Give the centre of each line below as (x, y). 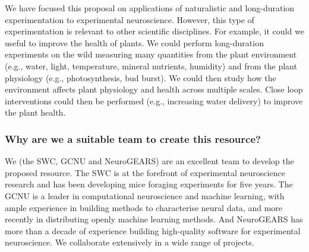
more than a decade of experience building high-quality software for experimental (153, 230)
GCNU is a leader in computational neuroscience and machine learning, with (145, 195)
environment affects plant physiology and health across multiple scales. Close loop (154, 89)
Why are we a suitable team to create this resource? (133, 138)
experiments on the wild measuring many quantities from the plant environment (151, 54)
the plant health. (35, 112)
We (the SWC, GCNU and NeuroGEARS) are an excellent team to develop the (149, 161)
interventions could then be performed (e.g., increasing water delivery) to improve (154, 101)
